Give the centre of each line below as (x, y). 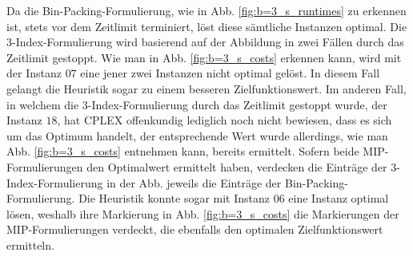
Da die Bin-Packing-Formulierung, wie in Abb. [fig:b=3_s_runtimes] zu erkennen (206, 10)
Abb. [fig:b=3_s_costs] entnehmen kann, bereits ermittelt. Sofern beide (183, 151)
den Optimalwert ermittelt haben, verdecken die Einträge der (237, 166)
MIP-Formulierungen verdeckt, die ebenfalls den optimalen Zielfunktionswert (195, 229)
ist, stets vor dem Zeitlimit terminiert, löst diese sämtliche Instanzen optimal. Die (207, 26)
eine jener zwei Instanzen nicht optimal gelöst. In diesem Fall (230, 73)
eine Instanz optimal (339, 198)
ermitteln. (30, 244)
